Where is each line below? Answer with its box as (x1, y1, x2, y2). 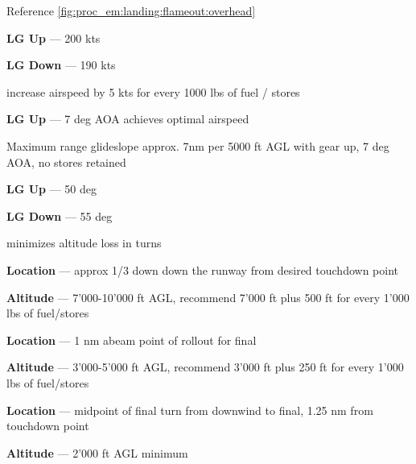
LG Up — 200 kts (6, 29, 101, 46)
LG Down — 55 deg (6, 207, 113, 224)
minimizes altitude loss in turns (6, 234, 162, 251)
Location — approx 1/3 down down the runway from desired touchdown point (6, 261, 398, 278)
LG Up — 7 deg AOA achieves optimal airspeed (6, 110, 249, 127)
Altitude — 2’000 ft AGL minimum (6, 444, 188, 461)
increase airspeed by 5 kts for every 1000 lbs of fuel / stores (6, 83, 300, 100)
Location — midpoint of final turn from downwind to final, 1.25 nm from (6, 401, 373, 418)
